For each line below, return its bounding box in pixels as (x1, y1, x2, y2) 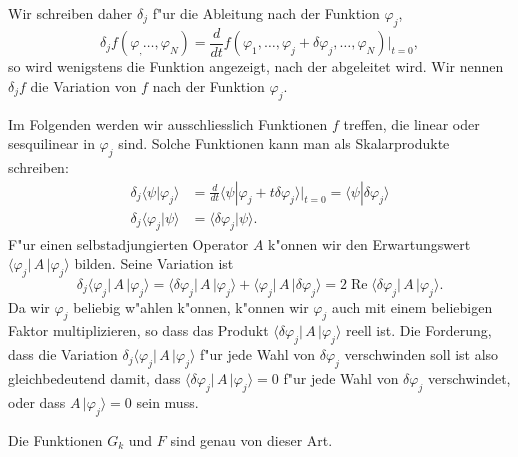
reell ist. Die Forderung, (345, 320, 492, 341)
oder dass (8, 391, 66, 412)
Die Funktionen (8, 429, 103, 450)
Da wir (8, 296, 50, 317)
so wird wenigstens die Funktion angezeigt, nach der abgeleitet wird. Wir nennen (8, 56, 504, 77)
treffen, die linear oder (343, 113, 480, 134)
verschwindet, (427, 368, 511, 389)
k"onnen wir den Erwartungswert (268, 233, 471, 254)
